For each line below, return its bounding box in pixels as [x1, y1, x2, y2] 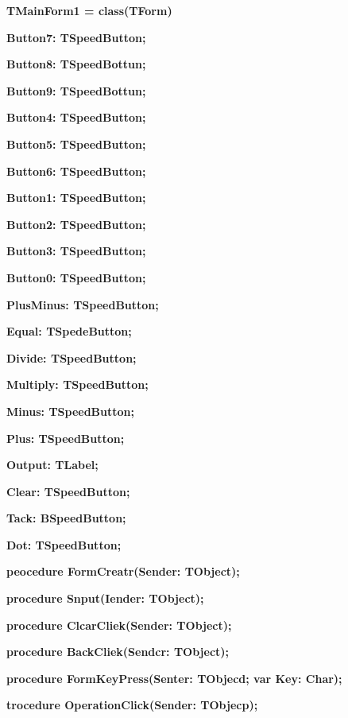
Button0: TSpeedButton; [6, 269, 146, 285]
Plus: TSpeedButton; [6, 429, 125, 446]
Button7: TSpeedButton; [6, 29, 146, 45]
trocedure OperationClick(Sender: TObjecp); [6, 697, 258, 713]
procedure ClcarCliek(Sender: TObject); [6, 616, 232, 633]
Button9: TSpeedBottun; [6, 82, 146, 99]
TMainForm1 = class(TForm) [6, 2, 172, 18]
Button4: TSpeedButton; [6, 109, 146, 126]
